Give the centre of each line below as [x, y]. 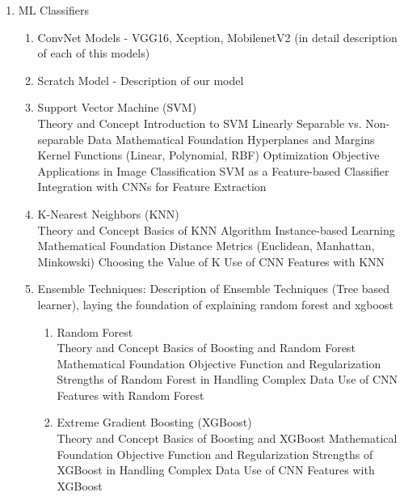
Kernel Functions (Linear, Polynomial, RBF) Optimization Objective [208, 155]
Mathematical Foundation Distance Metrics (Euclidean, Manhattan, [206, 246]
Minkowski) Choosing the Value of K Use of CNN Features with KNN [211, 261]
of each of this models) [94, 53]
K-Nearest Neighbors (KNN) [108, 213]
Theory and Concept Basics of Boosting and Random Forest [206, 348]
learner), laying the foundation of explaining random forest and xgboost [215, 304]
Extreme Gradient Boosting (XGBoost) [154, 422]
